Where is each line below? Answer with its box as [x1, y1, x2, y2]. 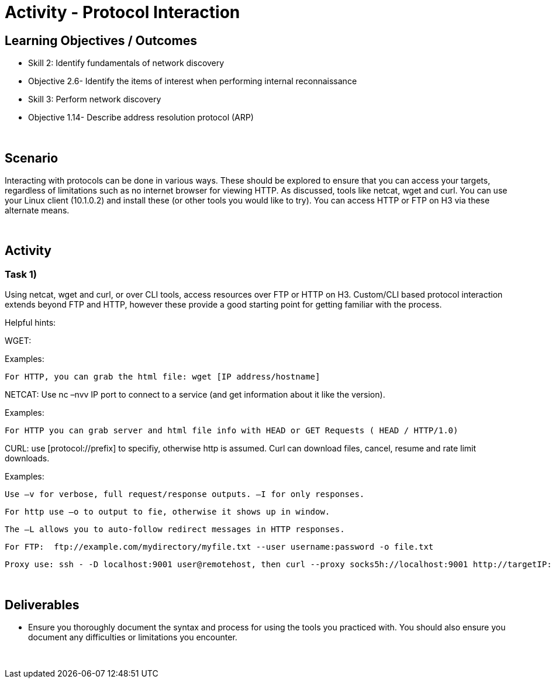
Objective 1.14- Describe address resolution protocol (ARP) [28, 112, 254, 123]
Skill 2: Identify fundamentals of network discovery [28, 58, 225, 68]
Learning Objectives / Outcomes [5, 33, 197, 48]
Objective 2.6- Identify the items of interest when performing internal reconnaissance [28, 76, 357, 87]
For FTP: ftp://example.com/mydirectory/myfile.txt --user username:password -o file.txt [5, 542, 434, 552]
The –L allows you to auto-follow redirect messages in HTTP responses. [5, 525, 345, 534]
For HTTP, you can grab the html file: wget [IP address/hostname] [5, 372, 320, 382]
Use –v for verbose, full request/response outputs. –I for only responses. [5, 489, 365, 499]
